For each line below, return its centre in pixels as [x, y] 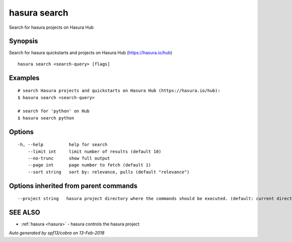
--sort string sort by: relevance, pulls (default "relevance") [109, 172]
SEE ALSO [25, 212]
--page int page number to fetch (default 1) [89, 165]
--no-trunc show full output [69, 158]
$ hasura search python [46, 118]
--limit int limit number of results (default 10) [94, 151]
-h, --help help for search [63, 145]
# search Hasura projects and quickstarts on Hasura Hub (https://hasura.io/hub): [119, 91]
